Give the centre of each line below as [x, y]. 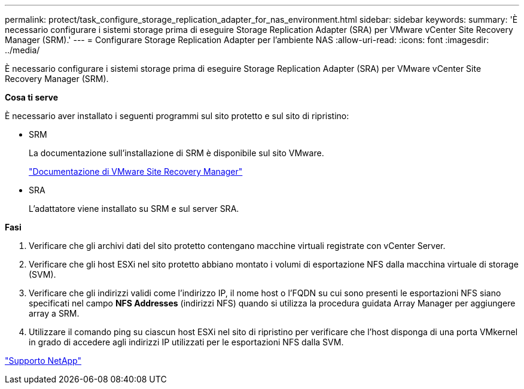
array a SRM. [54, 313]
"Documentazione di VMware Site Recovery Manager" [136, 171]
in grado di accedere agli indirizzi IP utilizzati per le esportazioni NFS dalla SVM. [186, 342]
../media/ [22, 50]
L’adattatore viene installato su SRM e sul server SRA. [134, 209]
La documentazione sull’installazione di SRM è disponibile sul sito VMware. [176, 153]
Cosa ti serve [32, 97]
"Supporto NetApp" [43, 361]
